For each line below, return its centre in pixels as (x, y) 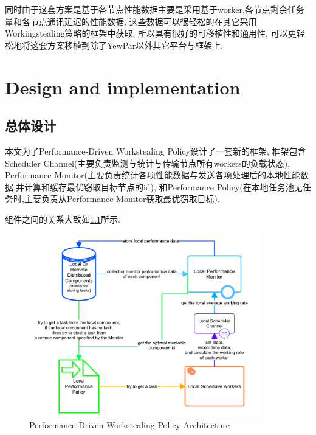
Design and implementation (123, 87)
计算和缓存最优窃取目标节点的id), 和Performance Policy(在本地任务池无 (163, 186)
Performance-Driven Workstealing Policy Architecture (129, 424)
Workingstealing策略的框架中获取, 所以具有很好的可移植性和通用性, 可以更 (151, 33)
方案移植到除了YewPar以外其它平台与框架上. (135, 45)
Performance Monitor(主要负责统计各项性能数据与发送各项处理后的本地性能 (153, 175)
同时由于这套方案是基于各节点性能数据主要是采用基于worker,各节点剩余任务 (155, 9)
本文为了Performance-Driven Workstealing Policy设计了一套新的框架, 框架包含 (156, 151)
